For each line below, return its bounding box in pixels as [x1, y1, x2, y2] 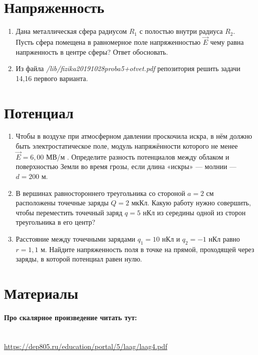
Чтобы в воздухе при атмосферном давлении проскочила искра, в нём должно [15, 131, 253, 141]
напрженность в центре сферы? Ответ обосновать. [15, 46, 168, 57]
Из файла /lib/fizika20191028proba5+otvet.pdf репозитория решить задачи [15, 63, 241, 74]
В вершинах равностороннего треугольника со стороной [15, 187, 185, 198]
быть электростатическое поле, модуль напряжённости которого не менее [15, 141, 238, 151]
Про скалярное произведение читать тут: [4, 312, 137, 322]
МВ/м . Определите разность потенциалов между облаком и [46, 151, 230, 162]
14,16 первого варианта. [15, 73, 88, 83]
